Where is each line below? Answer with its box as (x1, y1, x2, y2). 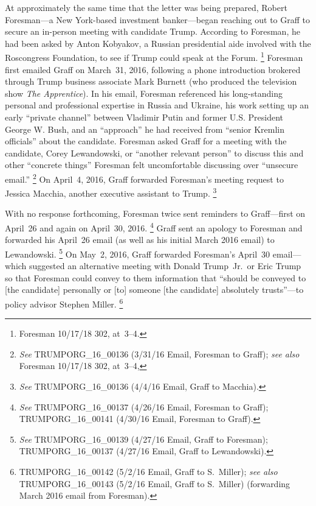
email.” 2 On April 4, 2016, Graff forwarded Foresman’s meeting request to (5, 170, 284, 185)
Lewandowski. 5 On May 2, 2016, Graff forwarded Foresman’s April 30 (5, 245, 270, 260)
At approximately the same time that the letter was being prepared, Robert (5, 1, 287, 13)
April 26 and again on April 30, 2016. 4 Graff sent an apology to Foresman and (5, 220, 303, 234)
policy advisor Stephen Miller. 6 (5, 295, 123, 310)
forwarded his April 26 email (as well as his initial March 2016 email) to (5, 233, 275, 246)
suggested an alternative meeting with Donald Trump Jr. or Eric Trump (29, 259, 301, 272)
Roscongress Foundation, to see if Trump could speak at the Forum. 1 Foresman (5, 49, 303, 64)
